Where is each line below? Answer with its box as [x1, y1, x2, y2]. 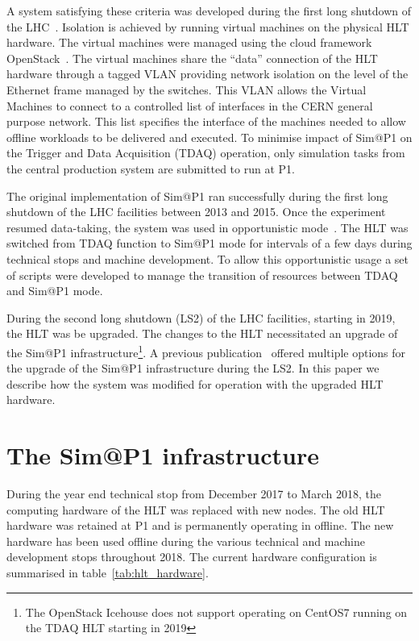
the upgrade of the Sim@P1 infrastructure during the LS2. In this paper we [6, 360, 380, 377]
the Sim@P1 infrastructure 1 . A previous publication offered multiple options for [6, 341, 406, 360]
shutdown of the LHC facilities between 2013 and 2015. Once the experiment [6, 203, 386, 220]
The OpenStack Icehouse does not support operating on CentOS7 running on [25, 603, 408, 620]
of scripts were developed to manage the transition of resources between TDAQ [6, 266, 398, 283]
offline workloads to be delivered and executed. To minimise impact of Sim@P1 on [6, 128, 413, 145]
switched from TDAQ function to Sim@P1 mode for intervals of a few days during [6, 235, 413, 252]
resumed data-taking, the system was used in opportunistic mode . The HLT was [6, 219, 409, 235]
